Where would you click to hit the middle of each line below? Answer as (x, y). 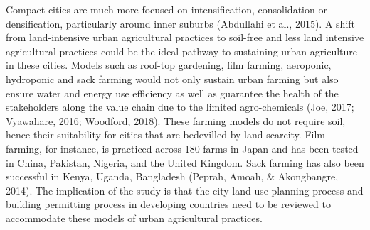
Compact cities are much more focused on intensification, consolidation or (166, 9)
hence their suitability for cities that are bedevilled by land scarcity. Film (165, 135)
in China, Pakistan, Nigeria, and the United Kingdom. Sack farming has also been (185, 162)
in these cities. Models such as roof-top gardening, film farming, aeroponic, (169, 65)
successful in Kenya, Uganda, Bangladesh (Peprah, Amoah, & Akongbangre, (172, 176)
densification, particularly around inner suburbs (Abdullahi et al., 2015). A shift (181, 23)
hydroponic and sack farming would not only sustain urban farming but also (172, 78)
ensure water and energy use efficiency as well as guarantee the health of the (172, 93)
